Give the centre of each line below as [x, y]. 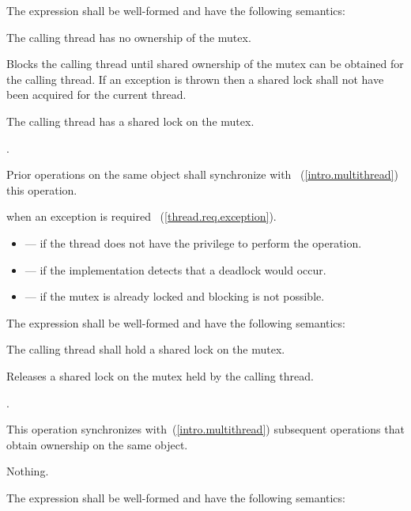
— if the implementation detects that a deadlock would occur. [175, 269]
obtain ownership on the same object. [97, 444]
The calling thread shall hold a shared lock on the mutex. [146, 349]
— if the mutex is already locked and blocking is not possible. [175, 296]
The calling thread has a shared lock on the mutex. [130, 121]
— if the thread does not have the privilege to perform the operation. [193, 242]
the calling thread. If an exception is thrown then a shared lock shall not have [195, 79]
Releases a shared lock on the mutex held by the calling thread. [160, 375]
